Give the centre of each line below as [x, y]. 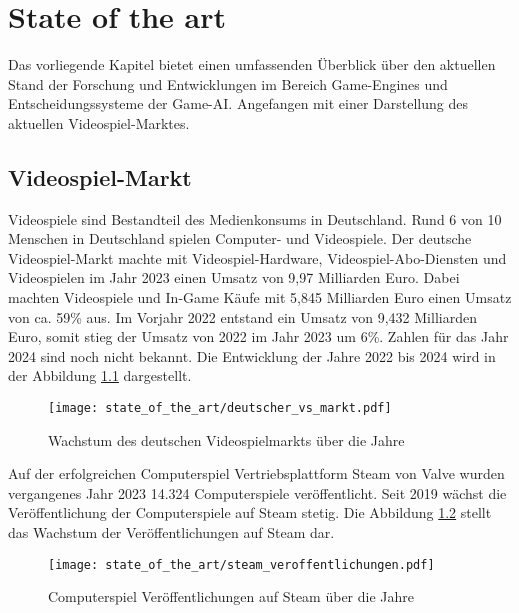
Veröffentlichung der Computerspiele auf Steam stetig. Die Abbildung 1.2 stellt [250, 512]
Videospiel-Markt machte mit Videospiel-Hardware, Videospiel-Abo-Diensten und [257, 257]
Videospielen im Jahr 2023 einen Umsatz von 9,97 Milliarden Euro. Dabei [234, 277]
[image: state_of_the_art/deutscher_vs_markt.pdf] [220, 408]
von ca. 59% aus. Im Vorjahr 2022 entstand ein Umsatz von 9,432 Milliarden [242, 316]
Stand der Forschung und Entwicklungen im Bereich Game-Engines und [228, 83]
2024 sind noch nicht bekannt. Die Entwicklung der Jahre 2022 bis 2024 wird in [252, 355]
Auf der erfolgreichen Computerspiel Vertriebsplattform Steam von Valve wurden [256, 473]
